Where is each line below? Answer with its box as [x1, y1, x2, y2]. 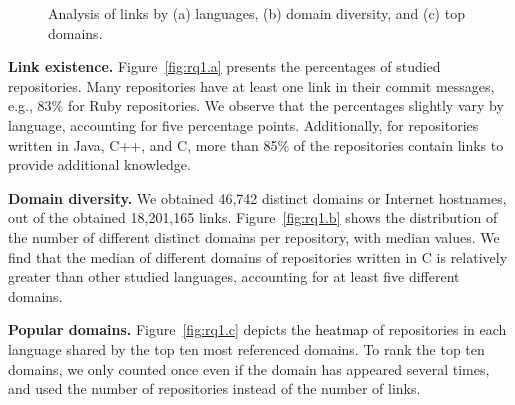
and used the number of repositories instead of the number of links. [8, 378, 421, 399]
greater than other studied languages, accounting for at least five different [8, 266, 460, 287]
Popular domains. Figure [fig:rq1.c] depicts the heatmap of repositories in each [8, 319, 507, 340]
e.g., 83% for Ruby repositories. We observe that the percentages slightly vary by [8, 95, 504, 116]
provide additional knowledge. [8, 154, 191, 175]
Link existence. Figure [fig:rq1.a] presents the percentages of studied [8, 56, 441, 77]
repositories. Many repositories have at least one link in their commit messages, [8, 75, 495, 96]
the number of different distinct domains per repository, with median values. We [8, 226, 500, 247]
